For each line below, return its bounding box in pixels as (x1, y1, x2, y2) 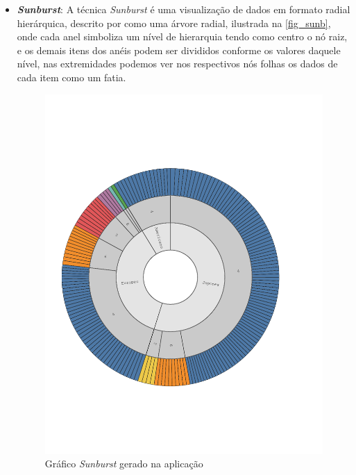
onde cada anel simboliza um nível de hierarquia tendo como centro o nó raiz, (17, 29, 348, 44)
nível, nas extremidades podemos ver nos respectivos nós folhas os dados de (17, 56, 338, 71)
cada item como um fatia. (17, 69, 126, 84)
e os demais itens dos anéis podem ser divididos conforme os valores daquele (17, 42, 341, 57)
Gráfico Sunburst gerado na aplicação (44, 456, 203, 471)
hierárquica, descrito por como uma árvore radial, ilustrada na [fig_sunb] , (17, 15, 331, 30)
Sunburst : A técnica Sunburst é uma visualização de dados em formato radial (17, 2, 350, 16)
